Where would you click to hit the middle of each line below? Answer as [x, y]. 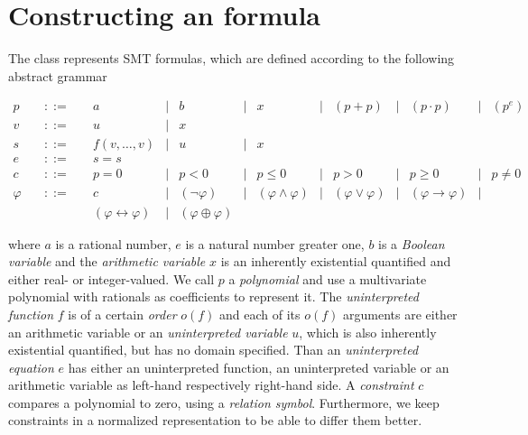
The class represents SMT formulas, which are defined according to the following [232, 58]
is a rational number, [113, 243]
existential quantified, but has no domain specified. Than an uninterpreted [213, 350]
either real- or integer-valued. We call [111, 278]
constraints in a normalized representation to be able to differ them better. [215, 420]
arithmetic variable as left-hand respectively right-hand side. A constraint [211, 385]
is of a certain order [122, 314]
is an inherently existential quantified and [336, 261]
